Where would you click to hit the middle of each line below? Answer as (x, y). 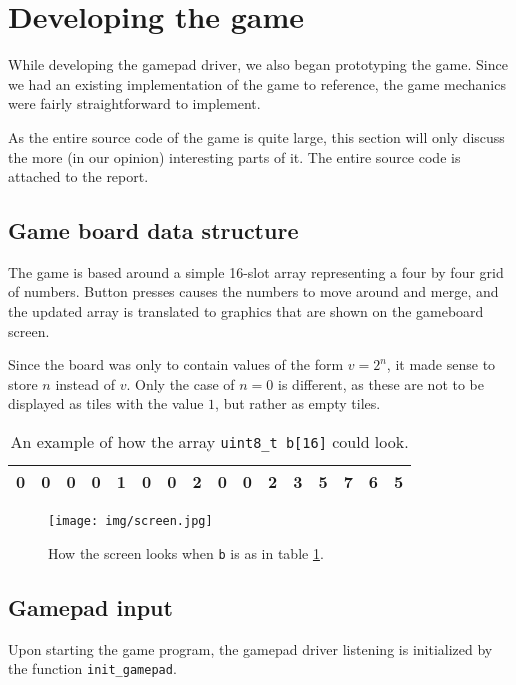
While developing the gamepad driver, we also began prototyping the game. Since (258, 64)
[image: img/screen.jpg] (130, 521)
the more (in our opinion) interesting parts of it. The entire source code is (234, 156)
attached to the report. (78, 176)
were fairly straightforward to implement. (134, 103)
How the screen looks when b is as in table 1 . (186, 552)
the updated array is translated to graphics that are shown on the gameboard (246, 311)
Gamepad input (90, 606)
